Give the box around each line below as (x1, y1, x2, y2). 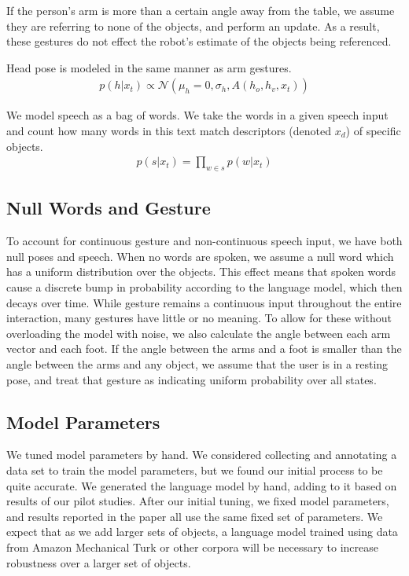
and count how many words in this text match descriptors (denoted (6, 123, 332, 138)
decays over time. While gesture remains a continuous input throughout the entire (6, 294, 402, 310)
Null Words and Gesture (6, 196, 211, 220)
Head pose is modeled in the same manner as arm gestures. (6, 59, 292, 75)
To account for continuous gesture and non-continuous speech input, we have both (6, 233, 403, 249)
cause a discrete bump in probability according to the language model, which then (6, 279, 403, 295)
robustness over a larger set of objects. (6, 554, 191, 570)
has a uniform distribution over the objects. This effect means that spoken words (6, 263, 396, 280)
